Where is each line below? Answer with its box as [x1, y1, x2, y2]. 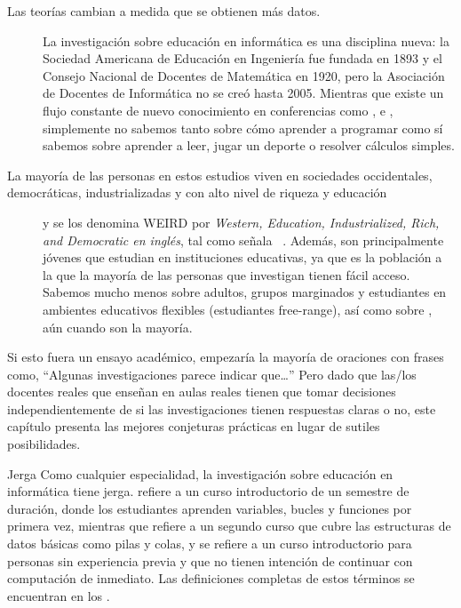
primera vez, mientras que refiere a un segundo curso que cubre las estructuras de [7, 516, 451, 535]
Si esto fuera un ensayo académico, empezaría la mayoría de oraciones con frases [7, 348, 444, 366]
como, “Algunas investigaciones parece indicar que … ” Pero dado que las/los [7, 364, 417, 383]
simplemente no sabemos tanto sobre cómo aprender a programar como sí [43, 118, 443, 137]
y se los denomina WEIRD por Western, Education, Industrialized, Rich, [43, 212, 440, 231]
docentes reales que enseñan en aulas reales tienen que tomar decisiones [7, 382, 396, 401]
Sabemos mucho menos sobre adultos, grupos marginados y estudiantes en [43, 283, 447, 301]
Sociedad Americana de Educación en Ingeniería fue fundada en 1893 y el [43, 49, 442, 68]
